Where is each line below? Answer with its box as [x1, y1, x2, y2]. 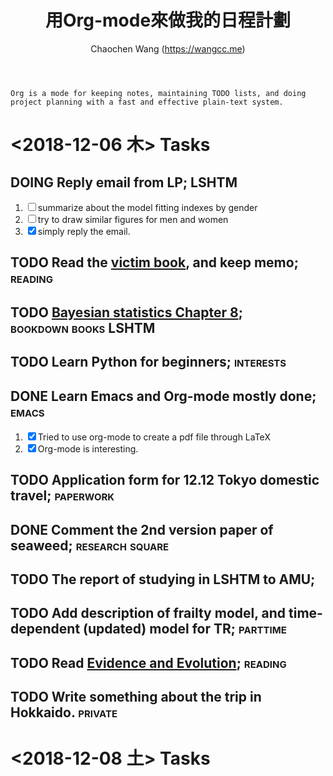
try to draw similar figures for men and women [37, 213, 229, 225]
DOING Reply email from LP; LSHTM [10, 174, 238, 191]
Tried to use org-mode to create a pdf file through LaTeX [37, 431, 271, 443]
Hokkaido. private [10, 704, 118, 721]
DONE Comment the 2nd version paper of [10, 521, 274, 538]
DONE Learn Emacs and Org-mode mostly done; [10, 387, 317, 405]
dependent [10, 621, 81, 638]
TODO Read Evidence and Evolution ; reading [10, 654, 287, 671]
